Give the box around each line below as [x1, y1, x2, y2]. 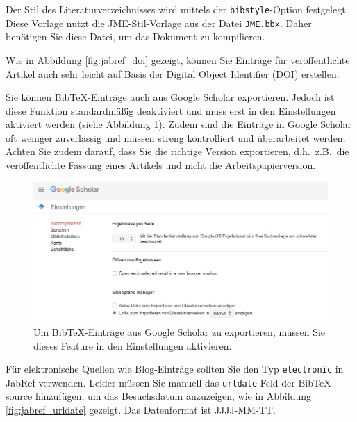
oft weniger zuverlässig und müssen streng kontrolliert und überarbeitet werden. [6, 130, 346, 145]
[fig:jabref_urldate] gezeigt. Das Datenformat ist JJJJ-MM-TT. [6, 403, 276, 416]
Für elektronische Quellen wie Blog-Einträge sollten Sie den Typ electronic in [6, 362, 344, 376]
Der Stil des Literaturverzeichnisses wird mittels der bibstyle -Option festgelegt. [6, 2, 349, 16]
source [6, 389, 33, 403]
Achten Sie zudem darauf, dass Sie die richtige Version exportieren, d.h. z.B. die [6, 144, 349, 159]
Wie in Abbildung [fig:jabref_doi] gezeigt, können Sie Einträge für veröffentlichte [6, 52, 350, 67]
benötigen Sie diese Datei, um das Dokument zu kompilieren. [6, 29, 265, 44]
